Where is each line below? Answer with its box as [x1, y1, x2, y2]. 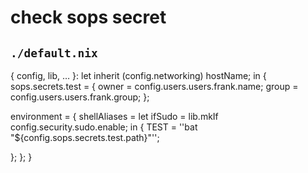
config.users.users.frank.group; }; [10, 91, 150, 103]
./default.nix [10, 46, 98, 60]
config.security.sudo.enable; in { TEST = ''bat [10, 121, 198, 133]
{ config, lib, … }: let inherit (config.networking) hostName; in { [10, 70, 267, 81]
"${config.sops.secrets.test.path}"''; [10, 132, 160, 143]
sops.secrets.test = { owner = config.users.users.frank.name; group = [10, 81, 299, 92]
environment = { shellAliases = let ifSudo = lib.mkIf [10, 111, 219, 122]
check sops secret [10, 6, 167, 29]
